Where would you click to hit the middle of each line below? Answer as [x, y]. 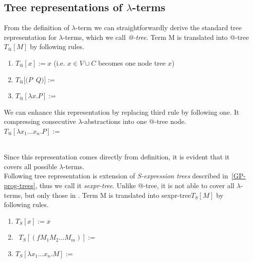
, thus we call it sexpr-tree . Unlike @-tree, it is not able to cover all [135, 185]
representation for [30, 37]
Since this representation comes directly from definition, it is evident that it [117, 157]
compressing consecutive [40, 121]
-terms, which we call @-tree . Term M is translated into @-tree [156, 37]
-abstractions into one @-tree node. [134, 121]
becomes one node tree [132, 62]
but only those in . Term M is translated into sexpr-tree [108, 195]
